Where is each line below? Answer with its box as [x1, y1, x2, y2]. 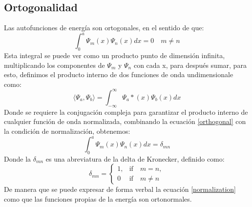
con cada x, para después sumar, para [133, 60, 247, 70]
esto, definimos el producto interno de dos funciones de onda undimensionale [4, 69, 233, 80]
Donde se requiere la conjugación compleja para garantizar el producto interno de [4, 106, 248, 117]
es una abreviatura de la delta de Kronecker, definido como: [45, 153, 225, 164]
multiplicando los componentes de [4, 60, 105, 70]
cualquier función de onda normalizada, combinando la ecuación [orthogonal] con [4, 116, 246, 126]
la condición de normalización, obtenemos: [4, 125, 130, 136]
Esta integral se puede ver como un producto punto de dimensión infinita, [4, 50, 225, 61]
